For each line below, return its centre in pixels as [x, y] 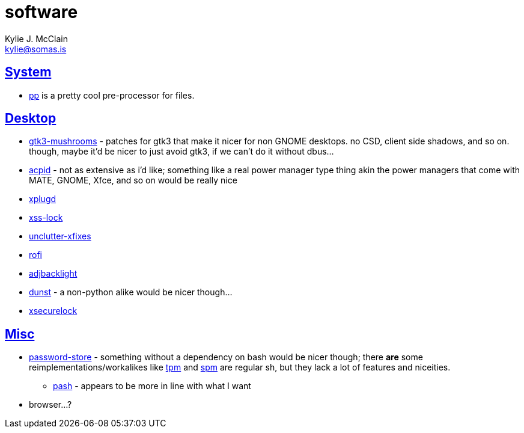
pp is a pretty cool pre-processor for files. [112, 95]
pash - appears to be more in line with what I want [152, 386]
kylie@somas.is [36, 49]
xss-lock [46, 218]
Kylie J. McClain [36, 38]
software [41, 12]
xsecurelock [53, 311]
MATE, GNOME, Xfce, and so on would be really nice [133, 180]
